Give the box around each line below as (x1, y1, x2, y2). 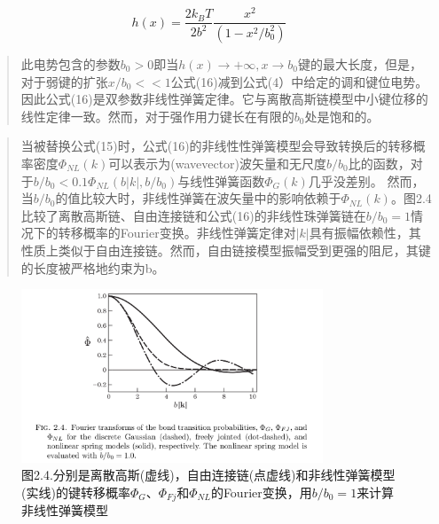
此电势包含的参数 (20, 54, 121, 73)
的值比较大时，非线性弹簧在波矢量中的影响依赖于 (55, 189, 341, 207)
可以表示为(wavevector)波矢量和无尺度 (108, 153, 327, 172)
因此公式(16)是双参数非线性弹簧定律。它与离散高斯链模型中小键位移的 (20, 90, 428, 108)
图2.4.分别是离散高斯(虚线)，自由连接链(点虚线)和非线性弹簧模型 (21, 465, 396, 484)
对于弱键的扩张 (20, 72, 108, 90)
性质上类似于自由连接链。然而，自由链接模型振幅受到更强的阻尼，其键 (20, 240, 431, 259)
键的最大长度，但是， (298, 54, 423, 73)
